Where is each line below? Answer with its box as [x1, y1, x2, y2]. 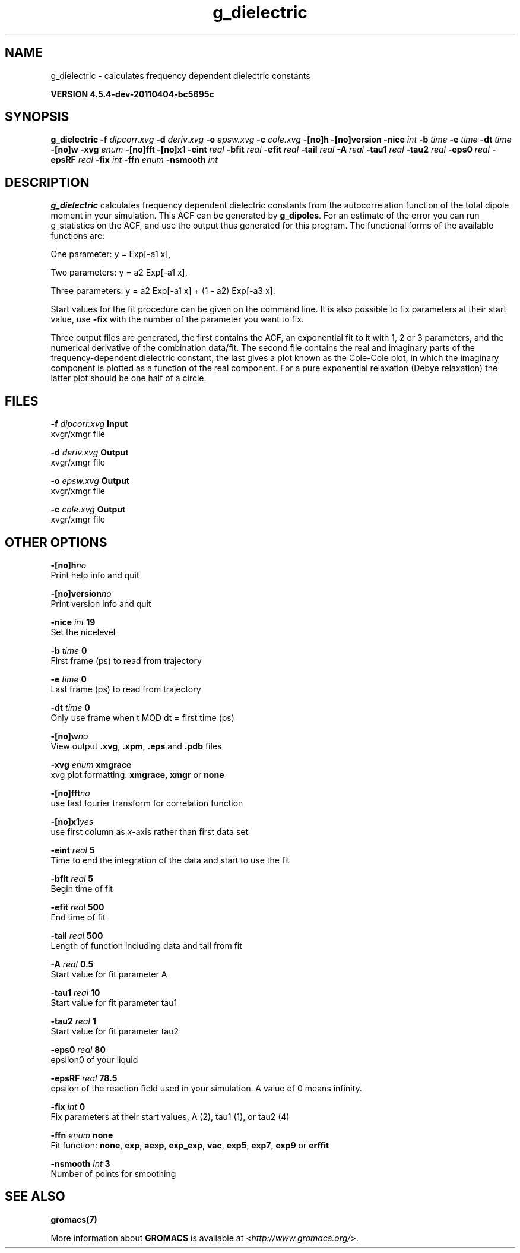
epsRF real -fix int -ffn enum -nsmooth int [50, 154, 218, 165]
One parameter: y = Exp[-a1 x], [50, 249, 171, 260]
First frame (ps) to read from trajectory [50, 655, 202, 666]
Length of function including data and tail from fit [50, 940, 242, 951]
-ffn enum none [50, 1129, 113, 1140]
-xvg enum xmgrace [50, 759, 132, 770]
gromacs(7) [50, 1214, 97, 1224]
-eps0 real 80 [50, 1044, 106, 1055]
